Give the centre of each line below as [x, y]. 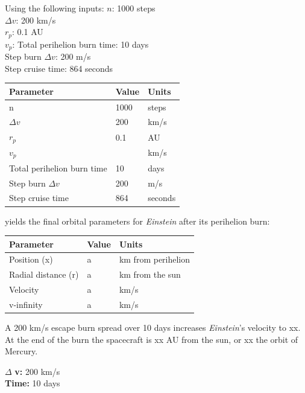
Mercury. [21, 351]
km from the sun [150, 274]
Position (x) [31, 259]
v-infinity [26, 304]
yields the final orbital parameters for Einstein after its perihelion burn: [137, 221]
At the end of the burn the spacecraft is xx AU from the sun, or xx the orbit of [152, 339]
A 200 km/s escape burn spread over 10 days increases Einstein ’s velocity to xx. [153, 327]
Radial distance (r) [44, 274]
